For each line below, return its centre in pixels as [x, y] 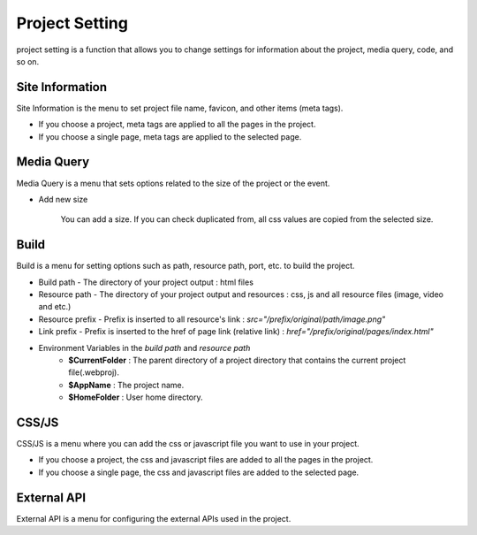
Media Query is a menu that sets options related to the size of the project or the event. [173, 183]
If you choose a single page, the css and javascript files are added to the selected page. [199, 472]
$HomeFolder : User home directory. [136, 397]
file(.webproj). [94, 372]
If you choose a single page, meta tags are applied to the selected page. [170, 136]
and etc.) [55, 307]
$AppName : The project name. [126, 385]
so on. [28, 61]
